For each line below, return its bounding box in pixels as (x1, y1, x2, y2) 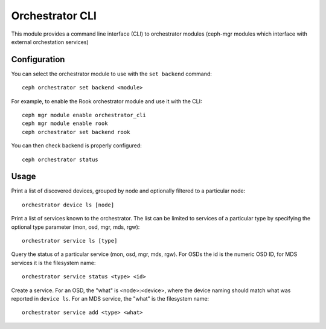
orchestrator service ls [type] (22, 237, 118, 244)
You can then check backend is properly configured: (11, 142, 142, 149)
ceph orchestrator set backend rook (22, 129, 130, 135)
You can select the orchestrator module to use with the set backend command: (11, 70, 213, 77)
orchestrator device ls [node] (22, 201, 115, 208)
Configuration (11, 54, 65, 65)
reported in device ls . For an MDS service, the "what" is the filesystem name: (11, 295, 209, 302)
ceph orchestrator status (22, 156, 99, 163)
